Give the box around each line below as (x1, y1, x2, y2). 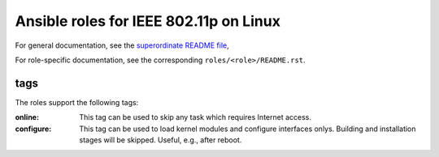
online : (15, 112, 40, 122)
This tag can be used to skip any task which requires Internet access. (79, 112, 312, 122)
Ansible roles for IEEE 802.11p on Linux (15, 12, 280, 30)
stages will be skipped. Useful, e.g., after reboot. (79, 135, 242, 145)
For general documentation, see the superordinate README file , (15, 40, 229, 50)
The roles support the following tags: (15, 97, 139, 107)
